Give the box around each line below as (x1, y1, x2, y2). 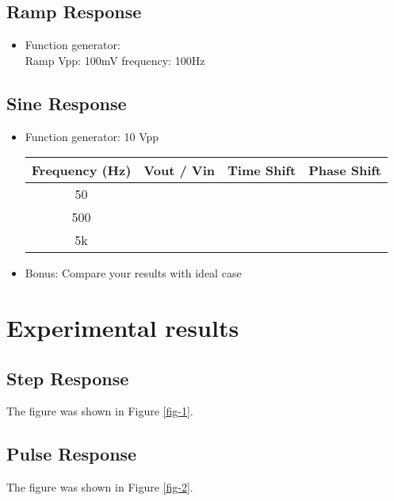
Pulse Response (6, 442, 137, 466)
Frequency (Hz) (31, 161, 132, 180)
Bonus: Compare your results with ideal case (25, 265, 242, 281)
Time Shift (228, 161, 296, 180)
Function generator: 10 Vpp (25, 128, 159, 144)
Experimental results (6, 311, 239, 343)
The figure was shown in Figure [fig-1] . (6, 403, 193, 419)
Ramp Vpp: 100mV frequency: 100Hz (25, 52, 205, 68)
